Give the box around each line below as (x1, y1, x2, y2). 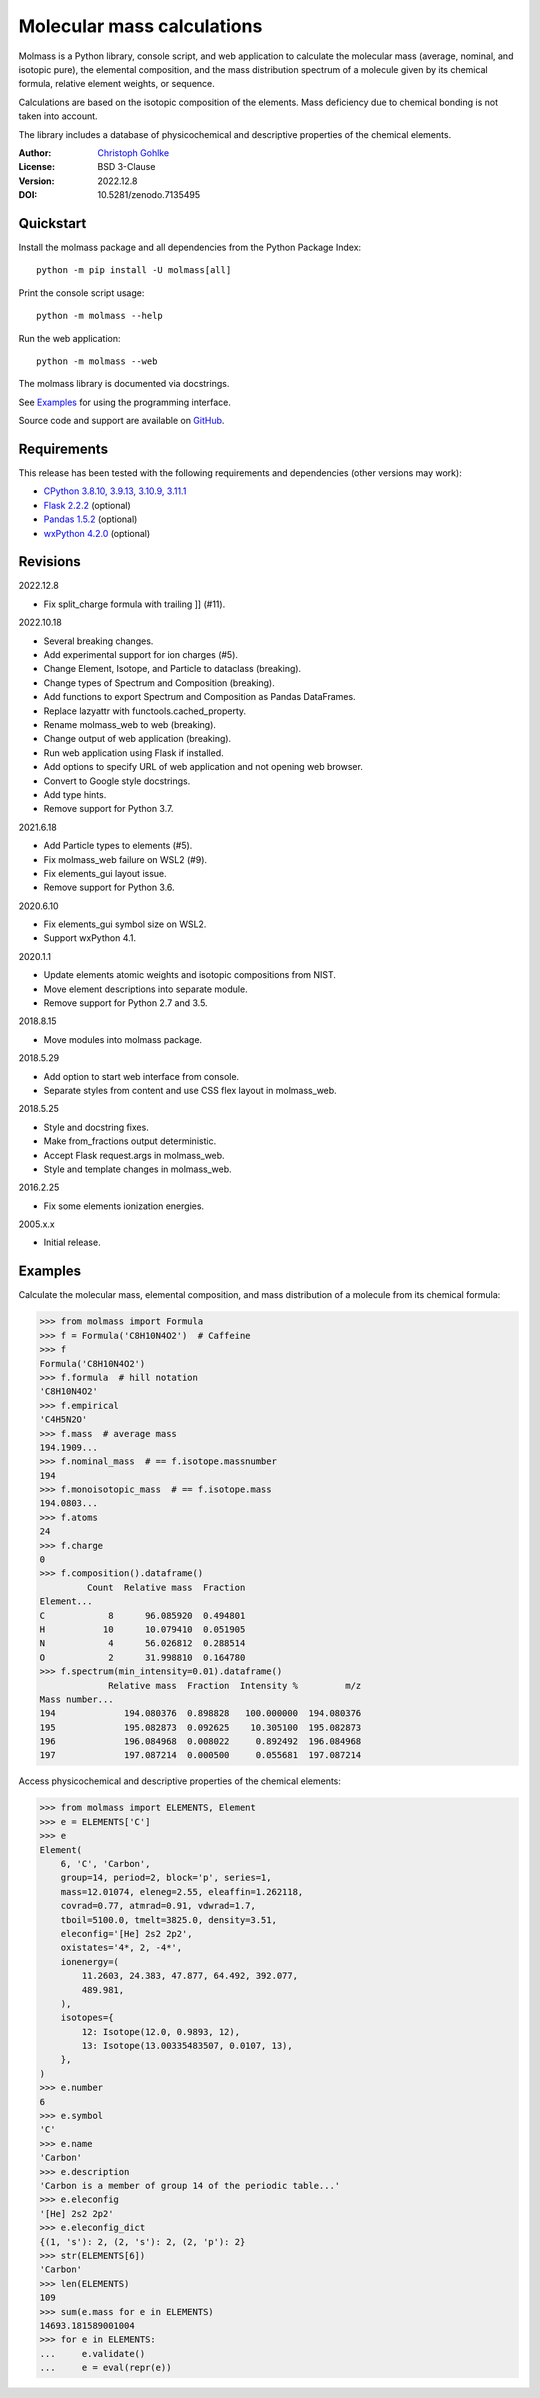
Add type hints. (43, 788, 107, 800)
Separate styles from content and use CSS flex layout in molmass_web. (43, 1084, 337, 1096)
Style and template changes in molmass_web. (43, 1163, 232, 1175)
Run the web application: (18, 332, 121, 344)
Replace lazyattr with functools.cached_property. (43, 705, 247, 717)
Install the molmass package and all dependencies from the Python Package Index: (18, 241, 362, 253)
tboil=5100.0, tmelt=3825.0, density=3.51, (60, 1914, 277, 1925)
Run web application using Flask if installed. (43, 746, 224, 759)
